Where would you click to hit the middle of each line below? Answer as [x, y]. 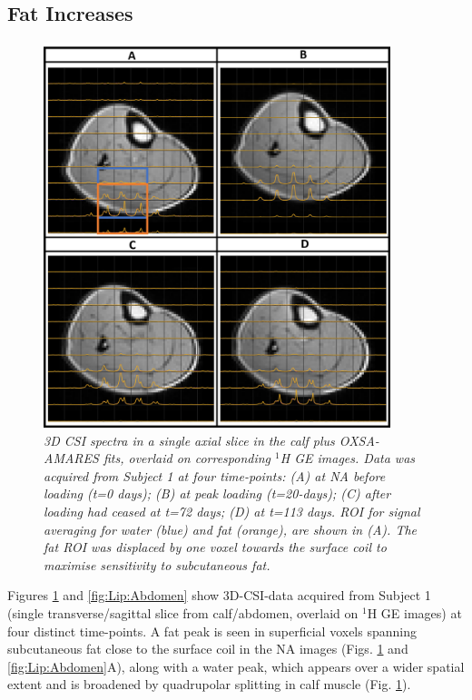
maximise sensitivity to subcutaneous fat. [157, 564]
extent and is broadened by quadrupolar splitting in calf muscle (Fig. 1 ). [209, 684]
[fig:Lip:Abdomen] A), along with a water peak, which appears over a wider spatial [236, 666]
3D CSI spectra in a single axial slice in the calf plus [189, 440]
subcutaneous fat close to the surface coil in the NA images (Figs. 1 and [208, 649]
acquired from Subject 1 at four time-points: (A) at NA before [215, 475]
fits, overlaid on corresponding [187, 458]
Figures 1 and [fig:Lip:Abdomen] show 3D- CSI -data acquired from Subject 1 [219, 595]
